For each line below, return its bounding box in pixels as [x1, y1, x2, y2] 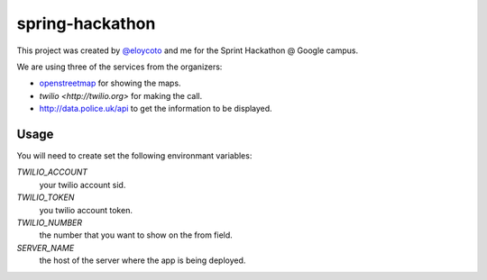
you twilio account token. [39, 204, 133, 215]
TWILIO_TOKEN [16, 192, 75, 203]
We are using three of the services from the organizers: [16, 61, 223, 72]
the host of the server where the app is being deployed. [39, 255, 246, 266]
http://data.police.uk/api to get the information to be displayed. [39, 104, 272, 114]
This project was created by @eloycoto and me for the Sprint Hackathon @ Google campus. [16, 45, 359, 56]
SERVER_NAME [16, 242, 75, 253]
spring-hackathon [16, 14, 156, 33]
